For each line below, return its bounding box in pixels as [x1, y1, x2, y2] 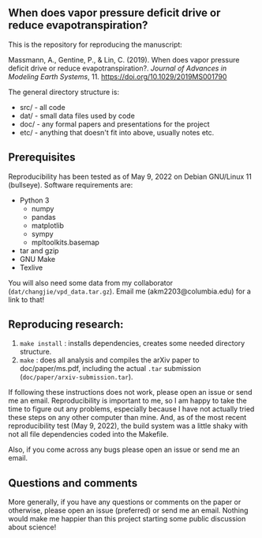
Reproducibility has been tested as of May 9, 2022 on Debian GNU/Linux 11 [8, 172, 253, 181]
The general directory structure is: [8, 87, 120, 97]
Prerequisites [8, 150, 76, 165]
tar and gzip [19, 245, 59, 256]
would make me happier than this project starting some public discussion [8, 514, 246, 524]
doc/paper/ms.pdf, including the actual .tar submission [19, 364, 201, 373]
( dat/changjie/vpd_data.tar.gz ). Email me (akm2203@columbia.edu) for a [8, 286, 251, 296]
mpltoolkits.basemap [31, 237, 100, 247]
